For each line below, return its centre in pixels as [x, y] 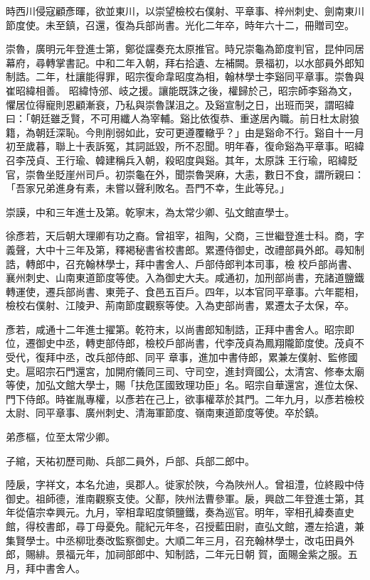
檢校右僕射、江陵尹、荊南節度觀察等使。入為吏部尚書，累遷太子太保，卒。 [180, 305]
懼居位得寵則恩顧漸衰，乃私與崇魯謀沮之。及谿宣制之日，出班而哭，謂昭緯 [180, 104]
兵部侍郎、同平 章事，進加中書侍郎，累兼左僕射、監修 [221, 357]
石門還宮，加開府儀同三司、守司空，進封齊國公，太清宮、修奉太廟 [210, 371]
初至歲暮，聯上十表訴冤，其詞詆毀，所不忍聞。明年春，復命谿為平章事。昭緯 [185, 146]
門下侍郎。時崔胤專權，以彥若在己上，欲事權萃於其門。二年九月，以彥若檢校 [185, 398]
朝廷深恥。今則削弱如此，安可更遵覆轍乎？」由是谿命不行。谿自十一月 [200, 132]
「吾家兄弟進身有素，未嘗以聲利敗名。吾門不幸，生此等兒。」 [148, 188]
